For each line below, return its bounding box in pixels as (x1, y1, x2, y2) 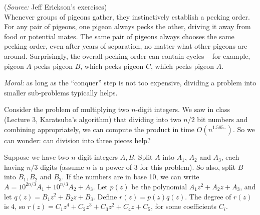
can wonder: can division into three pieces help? (4, 135, 151, 145)
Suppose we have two (4, 152, 69, 162)
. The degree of (185, 191, 231, 201)
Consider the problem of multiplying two (4, 104, 129, 115)
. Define (93, 191, 117, 201)
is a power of (93, 161, 132, 172)
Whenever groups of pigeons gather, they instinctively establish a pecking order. (4, 11, 250, 22)
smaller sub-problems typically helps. (4, 87, 118, 97)
